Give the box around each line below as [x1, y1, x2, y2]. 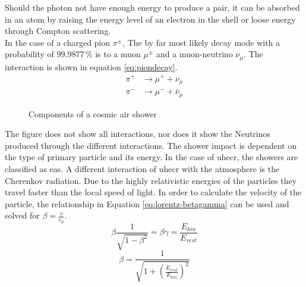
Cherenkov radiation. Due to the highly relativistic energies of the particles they [5, 174, 297, 186]
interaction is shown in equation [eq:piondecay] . [5, 60, 178, 73]
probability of [5, 48, 54, 60]
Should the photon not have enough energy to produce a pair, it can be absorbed [5, 1, 300, 13]
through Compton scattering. [5, 24, 111, 37]
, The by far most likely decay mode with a [122, 36, 280, 48]
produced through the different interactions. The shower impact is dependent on [5, 139, 297, 151]
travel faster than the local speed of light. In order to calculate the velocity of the [5, 186, 302, 198]
